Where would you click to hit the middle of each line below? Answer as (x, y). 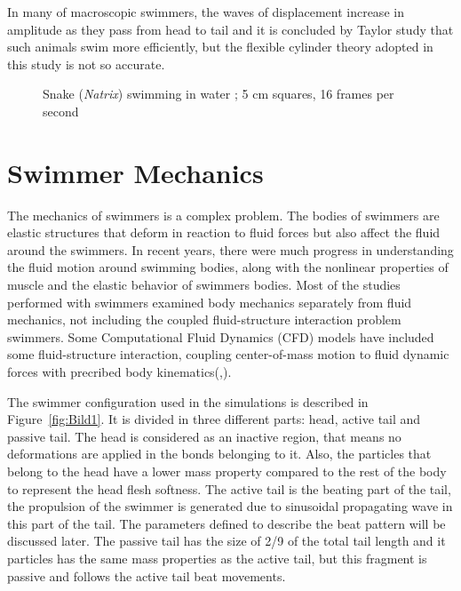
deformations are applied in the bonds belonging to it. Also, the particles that (219, 454)
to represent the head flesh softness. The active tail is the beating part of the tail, (229, 488)
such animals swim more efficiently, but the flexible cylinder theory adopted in (220, 47)
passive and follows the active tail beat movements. (147, 575)
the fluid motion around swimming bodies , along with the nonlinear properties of (228, 267)
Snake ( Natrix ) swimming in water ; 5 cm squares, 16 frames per (219, 94)
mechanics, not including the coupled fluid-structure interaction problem (204, 319)
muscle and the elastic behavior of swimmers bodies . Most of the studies (204, 285)
